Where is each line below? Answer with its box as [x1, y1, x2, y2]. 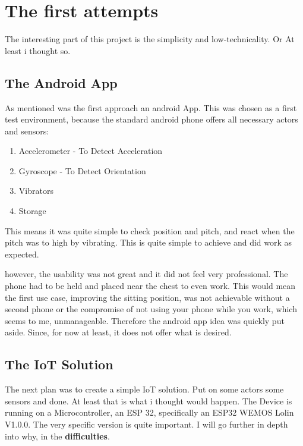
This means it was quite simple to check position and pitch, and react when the [5, 224, 295, 237]
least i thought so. [5, 44, 71, 56]
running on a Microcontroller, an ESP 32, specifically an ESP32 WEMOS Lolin [5, 406, 294, 419]
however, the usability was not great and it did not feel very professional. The [5, 268, 288, 280]
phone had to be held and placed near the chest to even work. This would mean [5, 279, 296, 292]
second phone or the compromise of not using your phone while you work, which [5, 303, 297, 315]
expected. [5, 247, 39, 260]
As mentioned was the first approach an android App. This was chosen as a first [5, 101, 297, 114]
